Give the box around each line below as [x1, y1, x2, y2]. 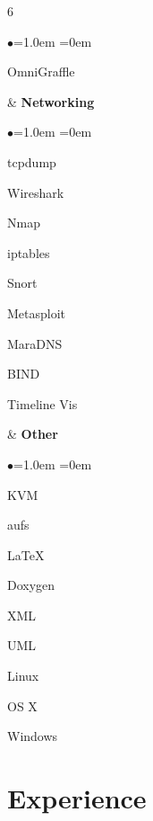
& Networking [7, 92, 95, 111]
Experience [7, 780, 147, 817]
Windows [7, 727, 58, 745]
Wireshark [7, 183, 64, 201]
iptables [7, 243, 50, 262]
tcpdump [7, 152, 56, 171]
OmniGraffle [7, 62, 75, 81]
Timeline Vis [7, 394, 78, 413]
